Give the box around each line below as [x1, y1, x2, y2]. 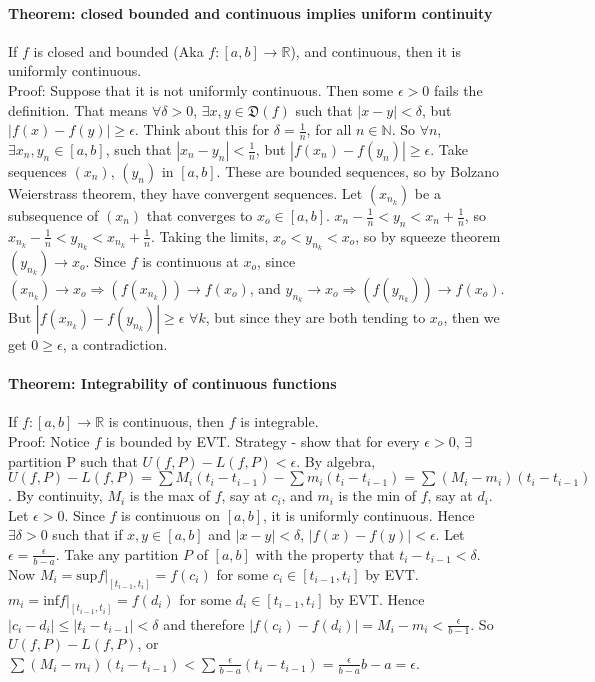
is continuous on [121, 504, 221, 525]
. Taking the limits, [150, 225, 269, 246]
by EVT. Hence [329, 588, 425, 609]
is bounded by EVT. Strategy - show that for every [105, 430, 420, 451]
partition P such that [8, 450, 138, 471]
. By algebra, [296, 450, 376, 471]
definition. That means [8, 99, 148, 120]
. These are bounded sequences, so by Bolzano [216, 161, 500, 181]
